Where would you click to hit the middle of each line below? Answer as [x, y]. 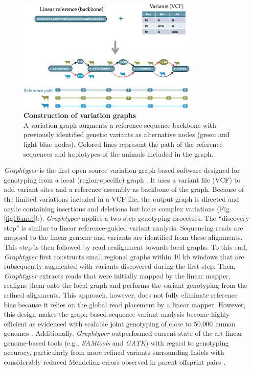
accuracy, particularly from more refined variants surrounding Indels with [114, 352]
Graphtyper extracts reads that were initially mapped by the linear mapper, [117, 275]
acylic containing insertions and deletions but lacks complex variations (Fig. [118, 208]
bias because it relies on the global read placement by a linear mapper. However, [125, 304]
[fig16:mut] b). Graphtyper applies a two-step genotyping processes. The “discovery [127, 218]
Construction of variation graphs [80, 115]
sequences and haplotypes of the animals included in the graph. [119, 153]
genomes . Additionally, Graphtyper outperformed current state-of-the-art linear [123, 333]
